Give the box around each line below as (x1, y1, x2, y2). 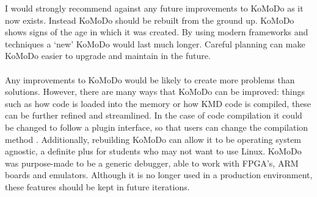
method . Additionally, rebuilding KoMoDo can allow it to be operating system (5, 133, 302, 145)
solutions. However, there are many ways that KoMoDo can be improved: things (5, 85, 305, 98)
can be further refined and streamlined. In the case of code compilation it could (5, 109, 302, 122)
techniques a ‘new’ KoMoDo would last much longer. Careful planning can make (5, 37, 305, 50)
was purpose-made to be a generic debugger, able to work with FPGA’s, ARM (5, 156, 299, 169)
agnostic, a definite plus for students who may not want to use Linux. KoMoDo (5, 145, 302, 157)
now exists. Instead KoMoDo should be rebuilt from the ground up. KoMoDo (5, 13, 294, 26)
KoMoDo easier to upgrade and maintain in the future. (5, 49, 211, 62)
